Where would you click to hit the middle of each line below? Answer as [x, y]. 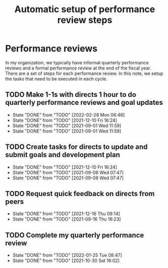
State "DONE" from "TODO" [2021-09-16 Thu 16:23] [67, 219]
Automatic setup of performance [85, 9]
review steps [85, 20]
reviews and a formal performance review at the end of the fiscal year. [78, 68]
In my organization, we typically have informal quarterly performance [77, 62]
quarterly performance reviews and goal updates [84, 103]
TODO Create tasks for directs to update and [76, 147]
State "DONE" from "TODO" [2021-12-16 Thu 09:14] [66, 214]
